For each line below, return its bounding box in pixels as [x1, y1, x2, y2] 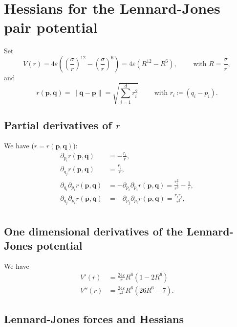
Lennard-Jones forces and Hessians [4, 311, 184, 326]
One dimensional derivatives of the [4, 223, 183, 238]
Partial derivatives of [4, 117, 112, 133]
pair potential [4, 17, 98, 37]
